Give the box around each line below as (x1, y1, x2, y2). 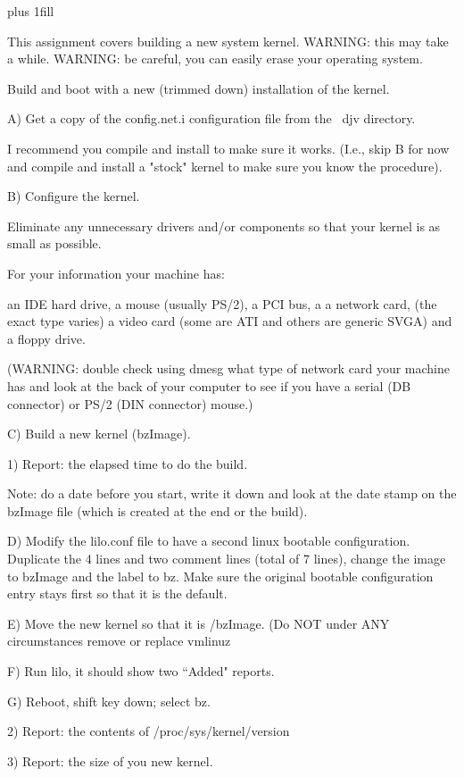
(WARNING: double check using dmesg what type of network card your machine (7, 359, 450, 378)
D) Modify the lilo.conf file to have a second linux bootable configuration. (7, 531, 410, 550)
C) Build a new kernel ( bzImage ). (7, 424, 191, 443)
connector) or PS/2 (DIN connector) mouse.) (7, 394, 253, 413)
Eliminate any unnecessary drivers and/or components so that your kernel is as (7, 216, 441, 235)
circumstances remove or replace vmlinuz (7, 631, 231, 650)
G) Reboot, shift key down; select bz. (7, 691, 211, 710)
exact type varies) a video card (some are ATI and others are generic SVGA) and (7, 312, 452, 330)
